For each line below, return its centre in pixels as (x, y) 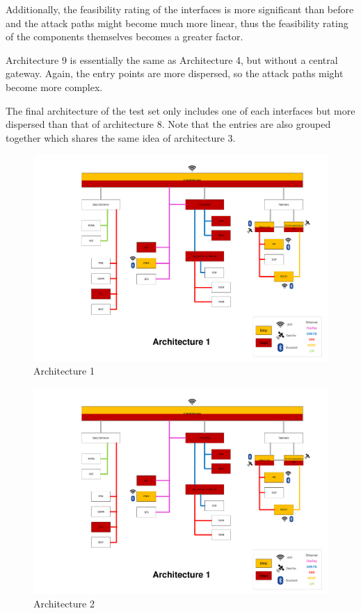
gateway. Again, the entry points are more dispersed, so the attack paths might (175, 73)
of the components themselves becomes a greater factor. (125, 36)
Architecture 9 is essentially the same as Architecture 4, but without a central (172, 59)
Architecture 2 (64, 604)
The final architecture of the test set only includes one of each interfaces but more (180, 110)
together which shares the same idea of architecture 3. (121, 137)
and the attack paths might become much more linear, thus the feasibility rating (177, 23)
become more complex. (54, 87)
